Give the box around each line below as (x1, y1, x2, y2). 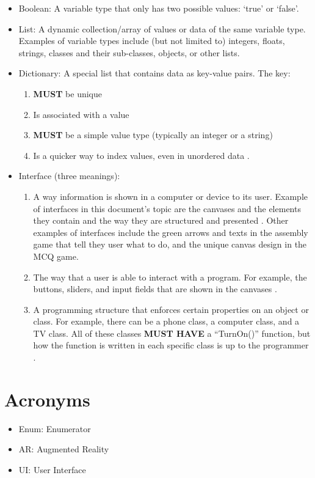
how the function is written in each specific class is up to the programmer (33, 339, 309, 351)
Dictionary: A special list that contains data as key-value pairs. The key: (18, 67, 291, 79)
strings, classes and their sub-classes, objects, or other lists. (18, 46, 240, 59)
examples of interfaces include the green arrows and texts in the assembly (33, 226, 308, 238)
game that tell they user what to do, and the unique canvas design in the (33, 238, 307, 251)
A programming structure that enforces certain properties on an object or (33, 303, 309, 315)
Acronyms (4, 386, 90, 411)
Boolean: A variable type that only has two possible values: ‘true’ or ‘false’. (18, 2, 299, 14)
